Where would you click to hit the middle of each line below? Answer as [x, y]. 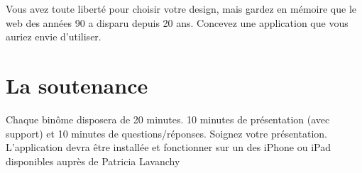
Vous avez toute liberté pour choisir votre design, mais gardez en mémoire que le [181, 9]
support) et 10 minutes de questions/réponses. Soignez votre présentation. [166, 133]
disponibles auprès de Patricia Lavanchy [93, 161]
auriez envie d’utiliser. [54, 37]
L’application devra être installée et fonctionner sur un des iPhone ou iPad [168, 147]
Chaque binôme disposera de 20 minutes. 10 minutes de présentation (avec [168, 119]
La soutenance [77, 85]
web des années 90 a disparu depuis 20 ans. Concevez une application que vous [177, 22]
